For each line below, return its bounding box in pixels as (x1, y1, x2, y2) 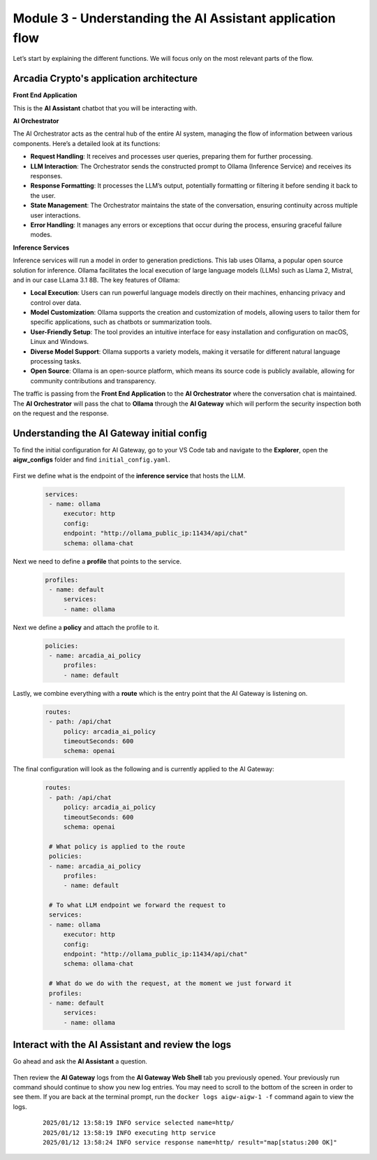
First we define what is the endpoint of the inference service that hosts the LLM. (13, 471, 246, 480)
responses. (30, 171, 63, 180)
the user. (30, 191, 56, 199)
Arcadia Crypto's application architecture (13, 73, 198, 85)
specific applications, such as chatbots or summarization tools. (30, 318, 212, 327)
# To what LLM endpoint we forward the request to (49, 901, 226, 909)
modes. (30, 231, 52, 239)
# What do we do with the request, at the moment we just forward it (49, 980, 293, 987)
